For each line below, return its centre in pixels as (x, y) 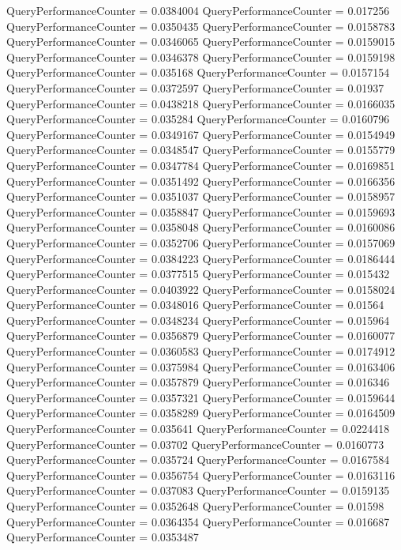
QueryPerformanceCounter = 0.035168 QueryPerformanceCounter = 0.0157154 (198, 72)
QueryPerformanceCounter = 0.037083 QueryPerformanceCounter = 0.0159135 (198, 490)
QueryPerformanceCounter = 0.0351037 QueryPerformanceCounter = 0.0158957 (201, 196)
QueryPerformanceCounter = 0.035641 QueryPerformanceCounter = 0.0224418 (198, 429)
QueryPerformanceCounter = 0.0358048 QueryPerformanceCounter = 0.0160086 (201, 227)
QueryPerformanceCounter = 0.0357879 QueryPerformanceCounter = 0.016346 (198, 382)
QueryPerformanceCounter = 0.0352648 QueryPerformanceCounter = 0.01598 (195, 506)
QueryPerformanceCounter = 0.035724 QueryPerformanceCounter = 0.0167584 (198, 460)
